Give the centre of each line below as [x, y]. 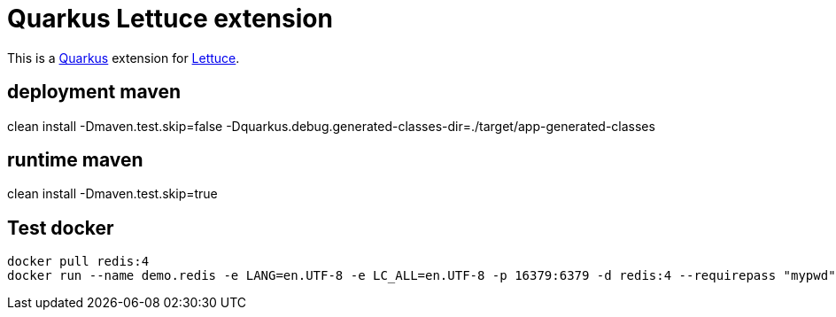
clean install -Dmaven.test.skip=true [112, 194]
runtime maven [75, 160]
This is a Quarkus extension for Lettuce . [124, 58]
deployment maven [94, 92]
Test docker [61, 228]
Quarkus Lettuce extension [170, 19]
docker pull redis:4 [78, 262]
